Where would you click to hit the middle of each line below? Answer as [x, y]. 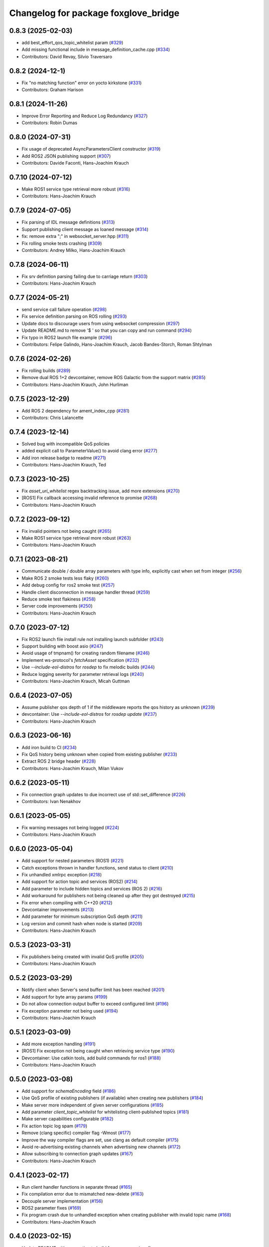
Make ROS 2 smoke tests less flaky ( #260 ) [65, 578]
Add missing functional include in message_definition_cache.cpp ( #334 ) [96, 49]
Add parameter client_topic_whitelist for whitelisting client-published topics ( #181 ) [105, 1112]
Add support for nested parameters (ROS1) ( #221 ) [73, 861]
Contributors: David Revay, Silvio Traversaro [67, 56]
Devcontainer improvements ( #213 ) [58, 909]
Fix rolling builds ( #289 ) [46, 370]
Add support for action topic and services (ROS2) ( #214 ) [80, 882]
